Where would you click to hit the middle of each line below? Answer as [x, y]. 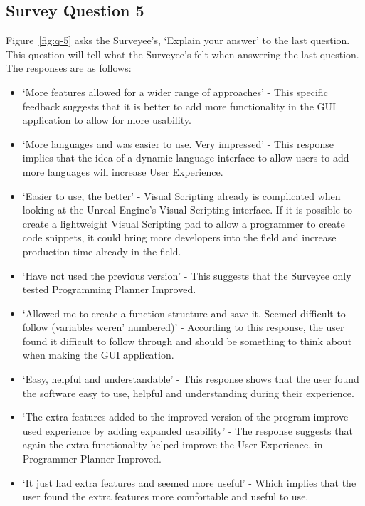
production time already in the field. [102, 251]
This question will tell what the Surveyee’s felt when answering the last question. [182, 54]
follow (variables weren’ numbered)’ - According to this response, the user [183, 327]
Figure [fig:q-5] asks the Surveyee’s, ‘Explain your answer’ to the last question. [178, 40]
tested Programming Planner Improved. [109, 289]
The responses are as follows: [69, 68]
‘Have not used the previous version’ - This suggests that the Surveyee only [187, 275]
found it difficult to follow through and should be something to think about [187, 341]
